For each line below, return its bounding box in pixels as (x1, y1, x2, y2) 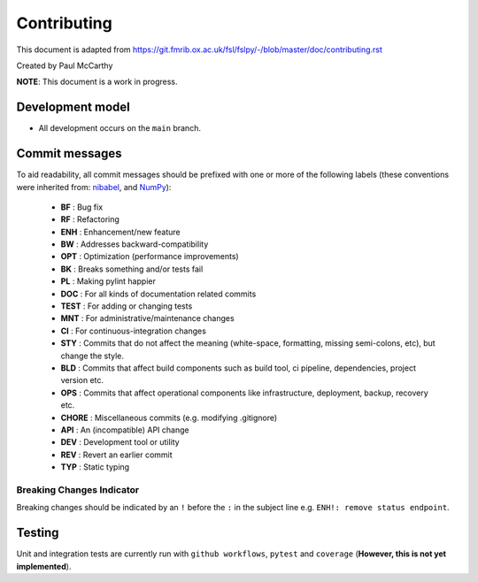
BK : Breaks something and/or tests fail (60, 264, 204, 274)
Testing (16, 525, 59, 540)
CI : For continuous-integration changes (60, 325, 207, 336)
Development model (16, 100, 130, 115)
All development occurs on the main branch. (38, 123, 201, 134)
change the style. (60, 350, 124, 361)
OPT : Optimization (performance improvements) (60, 251, 239, 262)
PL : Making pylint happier (60, 276, 157, 287)
